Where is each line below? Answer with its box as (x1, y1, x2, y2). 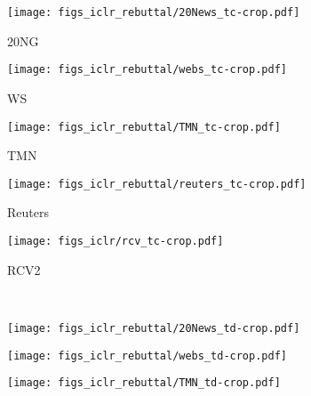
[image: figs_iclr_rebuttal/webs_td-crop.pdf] (7, 349, 287, 362)
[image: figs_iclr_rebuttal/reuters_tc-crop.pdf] (7, 177, 307, 190)
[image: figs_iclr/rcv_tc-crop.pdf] (7, 235, 224, 247)
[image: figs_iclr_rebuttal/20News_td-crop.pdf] (7, 321, 300, 335)
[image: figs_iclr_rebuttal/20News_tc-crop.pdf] (7, 6, 300, 19)
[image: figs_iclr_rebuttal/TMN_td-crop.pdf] (7, 376, 281, 390)
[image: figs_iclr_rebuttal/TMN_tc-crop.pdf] (7, 120, 281, 133)
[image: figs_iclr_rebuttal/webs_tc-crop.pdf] (7, 63, 287, 77)
